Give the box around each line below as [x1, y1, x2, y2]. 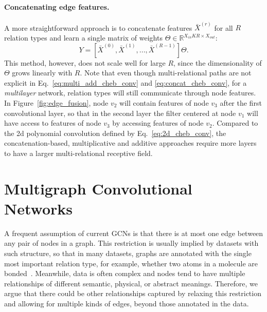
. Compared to [212, 118, 258, 128]
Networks [4, 198, 73, 219]
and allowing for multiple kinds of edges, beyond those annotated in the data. [4, 298, 249, 309]
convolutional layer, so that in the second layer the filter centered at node [4, 107, 236, 118]
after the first [220, 98, 262, 108]
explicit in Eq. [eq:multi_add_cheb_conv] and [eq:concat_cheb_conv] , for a [4, 77, 247, 88]
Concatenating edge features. [4, 1, 110, 12]
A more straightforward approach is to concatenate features [4, 22, 192, 33]
